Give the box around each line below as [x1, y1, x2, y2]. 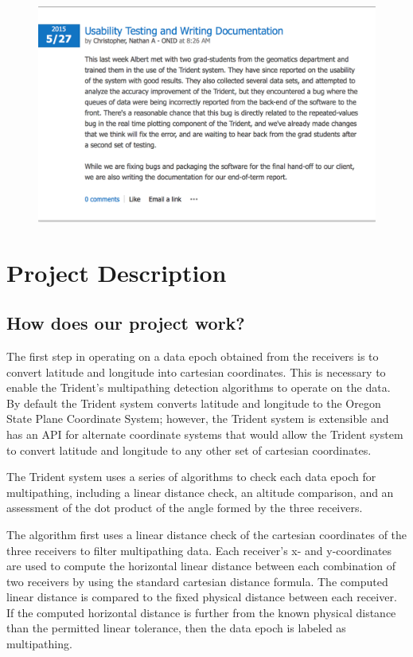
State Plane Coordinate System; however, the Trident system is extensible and [6, 410, 389, 427]
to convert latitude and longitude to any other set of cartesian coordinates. [6, 441, 372, 458]
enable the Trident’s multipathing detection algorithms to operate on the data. [6, 379, 391, 396]
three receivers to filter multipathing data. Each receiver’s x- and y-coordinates [6, 542, 392, 558]
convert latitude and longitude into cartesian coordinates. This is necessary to [6, 363, 386, 380]
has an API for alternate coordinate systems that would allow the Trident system [6, 425, 403, 442]
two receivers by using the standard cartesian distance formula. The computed [6, 573, 388, 589]
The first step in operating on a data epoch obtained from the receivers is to [6, 347, 379, 364]
